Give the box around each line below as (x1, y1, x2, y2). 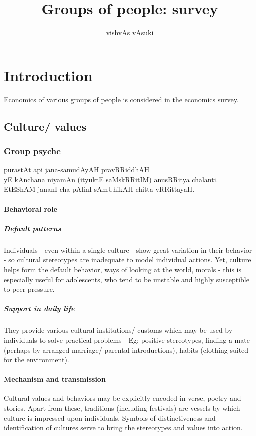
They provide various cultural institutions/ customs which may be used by (4, 325, 233, 335)
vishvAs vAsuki (106, 27, 154, 38)
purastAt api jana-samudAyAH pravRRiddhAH (4, 164, 150, 175)
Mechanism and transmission (4, 374, 106, 384)
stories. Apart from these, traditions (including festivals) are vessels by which (4, 403, 240, 413)
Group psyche (4, 144, 61, 157)
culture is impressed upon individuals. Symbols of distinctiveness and (4, 412, 216, 423)
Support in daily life (4, 303, 75, 314)
